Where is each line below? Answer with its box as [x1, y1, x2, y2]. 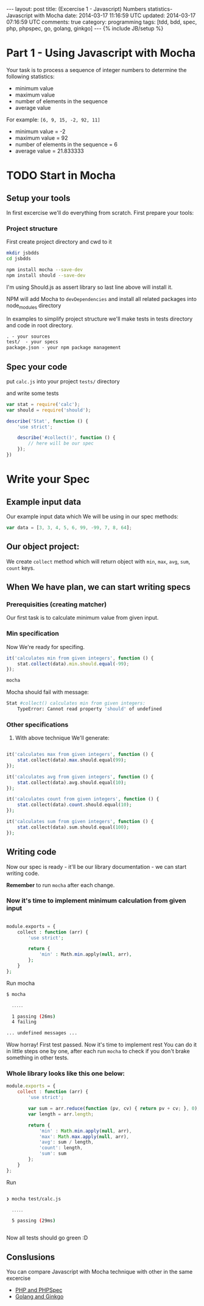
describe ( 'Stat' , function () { [6, 418, 88, 424]
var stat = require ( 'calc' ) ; [6, 401, 80, 407]
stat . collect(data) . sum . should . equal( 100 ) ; [17, 824, 130, 830]
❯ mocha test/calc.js [6, 1195, 62, 1202]
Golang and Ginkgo [15, 1293, 64, 1301]
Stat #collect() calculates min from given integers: [6, 700, 146, 706]
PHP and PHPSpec [15, 1286, 63, 1294]
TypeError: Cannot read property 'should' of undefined [17, 706, 163, 713]
